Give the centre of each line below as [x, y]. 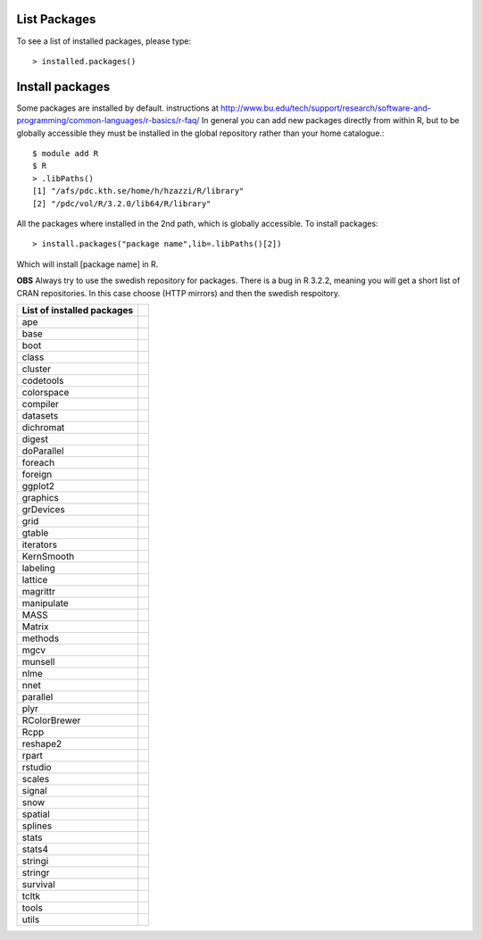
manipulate [45, 603]
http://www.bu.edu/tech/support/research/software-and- [326, 108]
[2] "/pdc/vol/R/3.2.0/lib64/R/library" [122, 204]
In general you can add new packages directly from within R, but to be [330, 121]
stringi [35, 861]
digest [35, 439]
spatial [36, 814]
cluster [37, 369]
